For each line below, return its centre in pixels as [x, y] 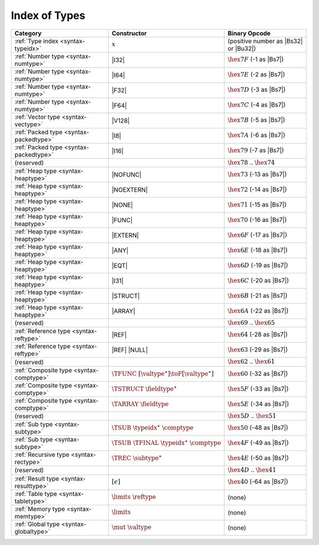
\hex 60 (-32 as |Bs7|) [258, 373]
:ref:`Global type [37, 524]
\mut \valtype [132, 528]
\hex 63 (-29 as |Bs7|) [258, 350]
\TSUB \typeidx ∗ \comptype [153, 427]
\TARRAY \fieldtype [140, 404]
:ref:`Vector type [37, 117]
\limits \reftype [134, 497]
